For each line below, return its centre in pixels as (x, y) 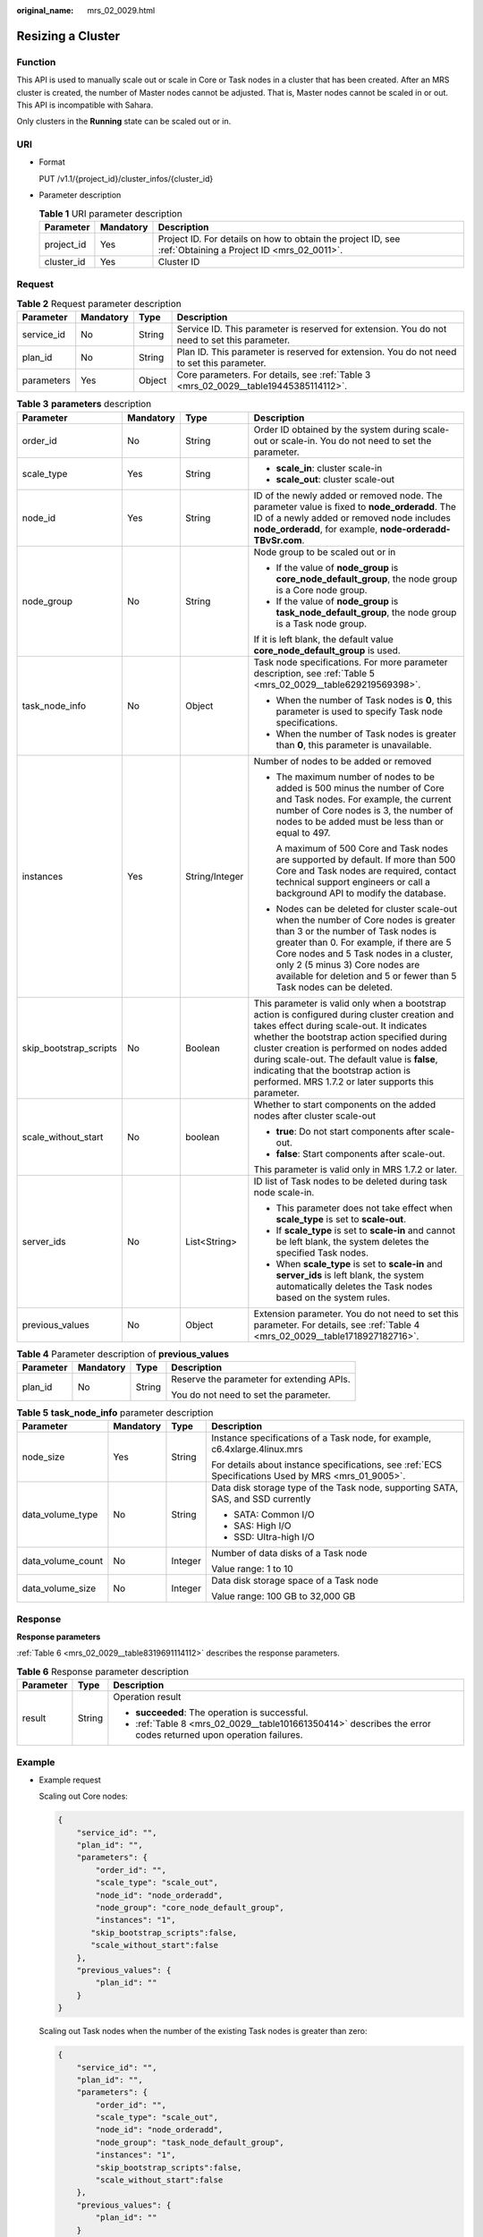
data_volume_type (60, 1515)
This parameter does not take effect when (364, 1208)
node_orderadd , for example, (316, 529)
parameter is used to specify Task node (359, 711)
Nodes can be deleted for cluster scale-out (367, 908)
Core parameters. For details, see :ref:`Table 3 (274, 375)
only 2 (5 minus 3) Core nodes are (348, 965)
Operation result (147, 1697)
